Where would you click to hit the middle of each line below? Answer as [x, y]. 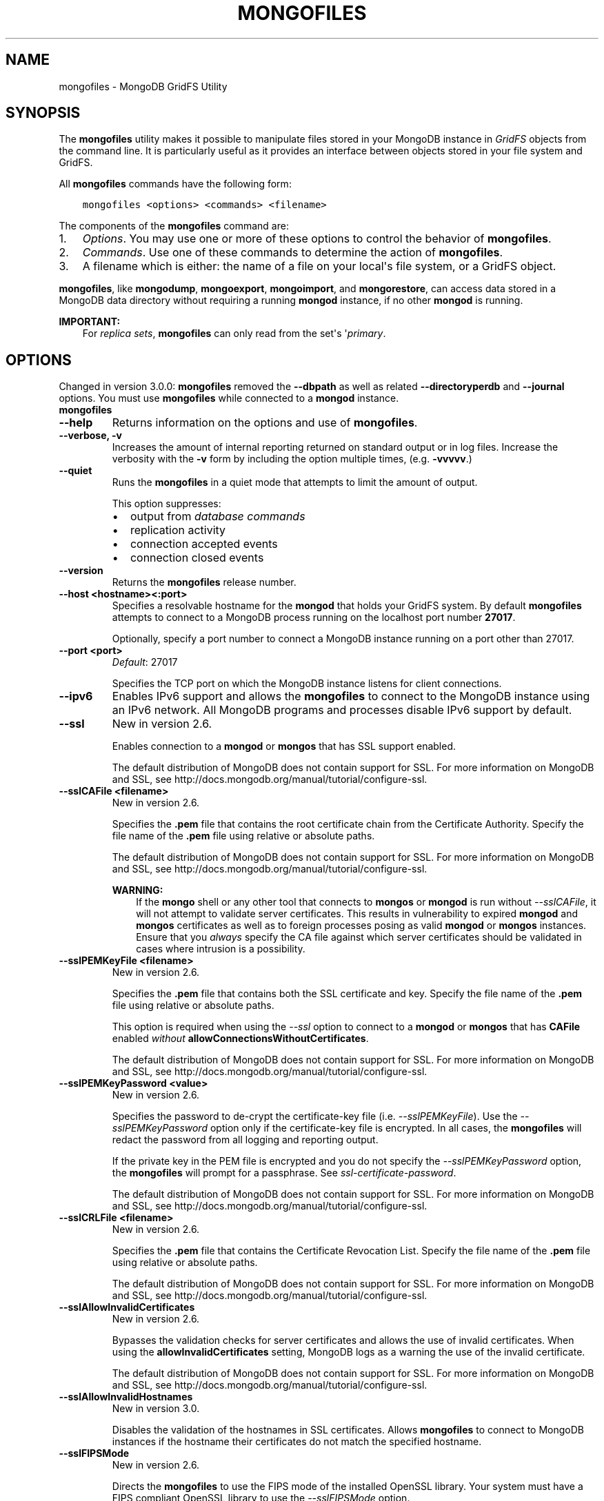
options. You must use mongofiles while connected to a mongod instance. [229, 398]
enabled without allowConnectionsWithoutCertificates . [240, 1039]
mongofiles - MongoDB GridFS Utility [143, 86]
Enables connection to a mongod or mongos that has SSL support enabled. [284, 746]
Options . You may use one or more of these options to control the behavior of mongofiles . [317, 239]
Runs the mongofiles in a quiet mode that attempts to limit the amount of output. [295, 482]
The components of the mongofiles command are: [174, 226]
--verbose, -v [90, 436]
